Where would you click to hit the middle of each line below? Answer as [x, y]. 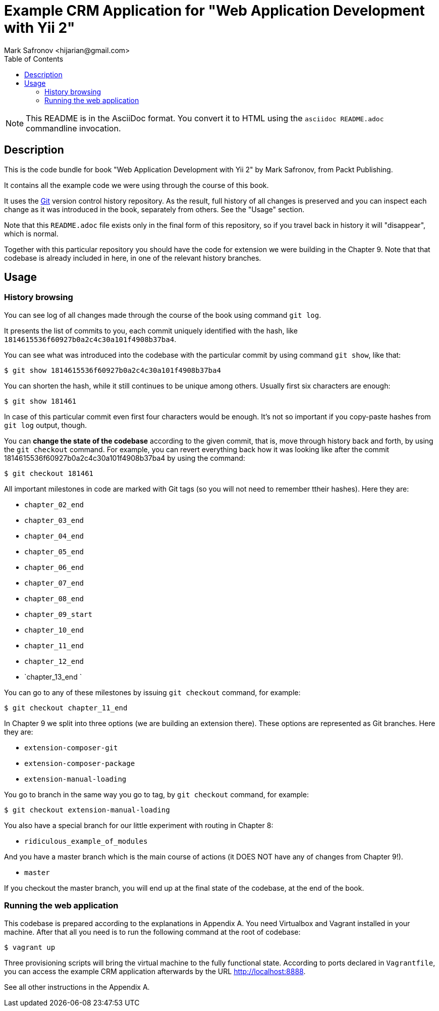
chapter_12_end [54, 661]
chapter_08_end [54, 598]
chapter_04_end [54, 536]
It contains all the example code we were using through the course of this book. [136, 185]
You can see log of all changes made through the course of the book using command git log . [163, 315]
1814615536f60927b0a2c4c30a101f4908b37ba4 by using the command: [125, 458]
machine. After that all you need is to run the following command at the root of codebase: [152, 932]
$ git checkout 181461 [49, 473]
